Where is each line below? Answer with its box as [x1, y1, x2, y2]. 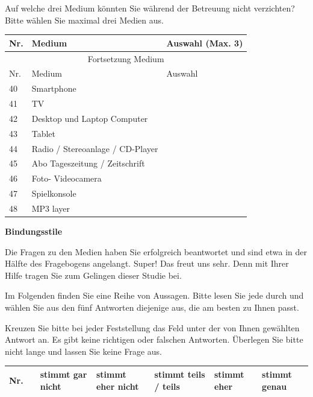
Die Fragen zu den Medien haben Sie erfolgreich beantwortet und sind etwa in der [5, 245, 307, 258]
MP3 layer [31, 202, 70, 214]
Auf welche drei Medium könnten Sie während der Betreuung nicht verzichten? [5, 2, 295, 14]
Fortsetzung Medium [87, 52, 164, 65]
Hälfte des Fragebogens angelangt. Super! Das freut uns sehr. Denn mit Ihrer [5, 257, 289, 270]
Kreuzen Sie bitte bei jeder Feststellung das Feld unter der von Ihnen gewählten [5, 321, 300, 334]
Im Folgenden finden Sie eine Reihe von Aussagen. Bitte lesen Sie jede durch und [5, 289, 304, 302]
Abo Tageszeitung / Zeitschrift [31, 157, 145, 170]
